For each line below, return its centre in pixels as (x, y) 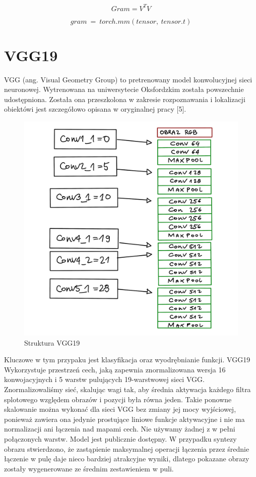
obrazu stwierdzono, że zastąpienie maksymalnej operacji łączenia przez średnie (127, 448)
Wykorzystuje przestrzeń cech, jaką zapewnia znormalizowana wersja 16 (115, 369)
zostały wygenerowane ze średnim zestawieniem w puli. (89, 468)
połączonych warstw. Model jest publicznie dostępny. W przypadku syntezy (120, 438)
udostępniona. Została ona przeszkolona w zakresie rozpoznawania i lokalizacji (125, 99)
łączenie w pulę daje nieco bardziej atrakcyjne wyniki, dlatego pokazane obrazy (127, 459)
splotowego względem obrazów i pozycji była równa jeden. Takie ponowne (118, 399)
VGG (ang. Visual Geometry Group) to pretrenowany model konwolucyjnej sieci (128, 79)
